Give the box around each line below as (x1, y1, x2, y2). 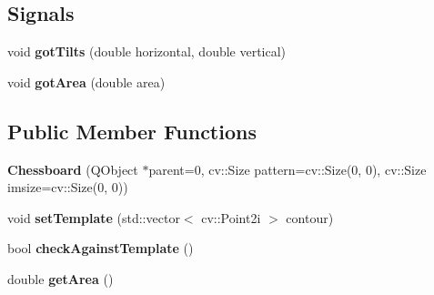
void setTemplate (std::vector (7, 208, 180, 227)
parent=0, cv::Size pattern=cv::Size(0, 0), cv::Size (148, 159, 427, 178)
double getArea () (7, 269, 114, 288)
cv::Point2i (201, 208, 261, 227)
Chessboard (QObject (7, 159, 138, 178)
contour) (286, 208, 334, 227)
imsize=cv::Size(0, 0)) (7, 178, 128, 197)
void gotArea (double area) (7, 72, 166, 91)
